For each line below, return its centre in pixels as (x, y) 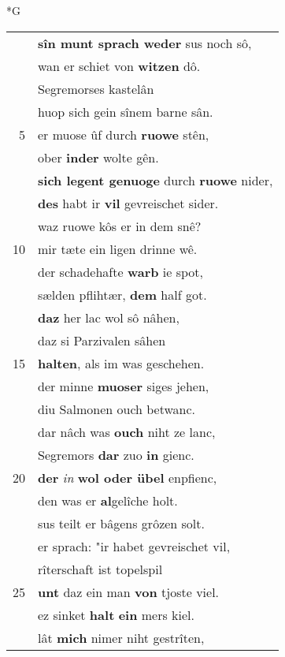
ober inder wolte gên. (98, 157)
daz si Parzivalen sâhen (102, 340)
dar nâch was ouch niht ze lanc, (127, 431)
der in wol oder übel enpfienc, (128, 477)
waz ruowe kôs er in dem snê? (120, 226)
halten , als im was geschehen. (121, 363)
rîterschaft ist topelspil (100, 569)
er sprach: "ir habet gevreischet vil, (134, 546)
